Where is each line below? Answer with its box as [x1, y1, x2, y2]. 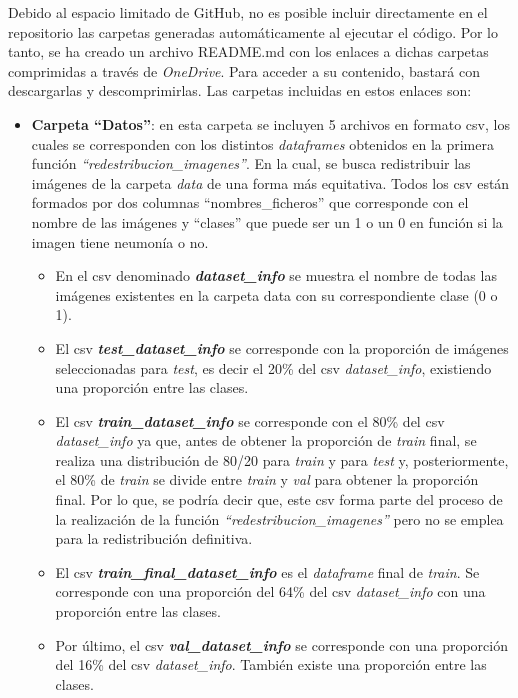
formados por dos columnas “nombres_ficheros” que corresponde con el [31, 192, 469, 213]
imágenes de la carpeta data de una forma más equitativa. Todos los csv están [31, 172, 510, 193]
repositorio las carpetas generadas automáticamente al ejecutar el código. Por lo [8, 21, 498, 42]
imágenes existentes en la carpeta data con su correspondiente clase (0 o [55, 284, 498, 305]
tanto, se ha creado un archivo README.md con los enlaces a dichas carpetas [8, 41, 489, 62]
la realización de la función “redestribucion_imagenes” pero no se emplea [55, 508, 504, 529]
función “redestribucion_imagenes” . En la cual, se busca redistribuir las [31, 153, 471, 174]
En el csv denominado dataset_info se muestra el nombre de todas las [55, 265, 497, 286]
